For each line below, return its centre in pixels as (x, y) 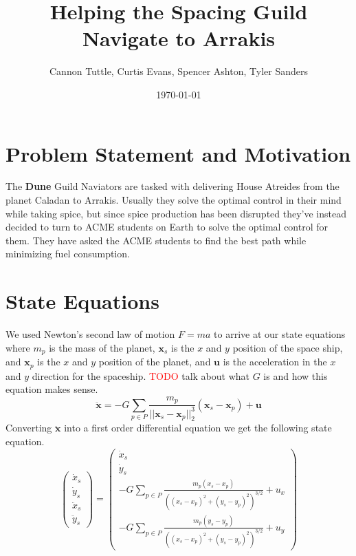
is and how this (296, 375)
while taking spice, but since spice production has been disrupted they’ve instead (176, 213)
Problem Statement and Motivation (178, 153)
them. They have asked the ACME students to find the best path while (156, 240)
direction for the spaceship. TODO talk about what (141, 375)
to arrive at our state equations (280, 334)
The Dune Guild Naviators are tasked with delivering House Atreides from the (173, 186)
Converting (29, 428)
